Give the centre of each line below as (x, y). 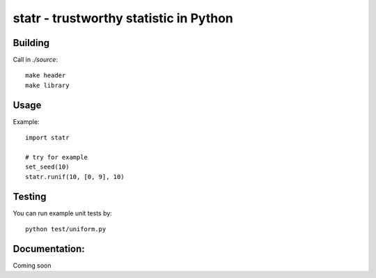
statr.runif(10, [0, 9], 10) (75, 177)
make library (47, 85)
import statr (47, 138)
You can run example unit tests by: (63, 213)
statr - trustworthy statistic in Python (123, 18)
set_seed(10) (47, 167)
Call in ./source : (36, 60)
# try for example (57, 157)
